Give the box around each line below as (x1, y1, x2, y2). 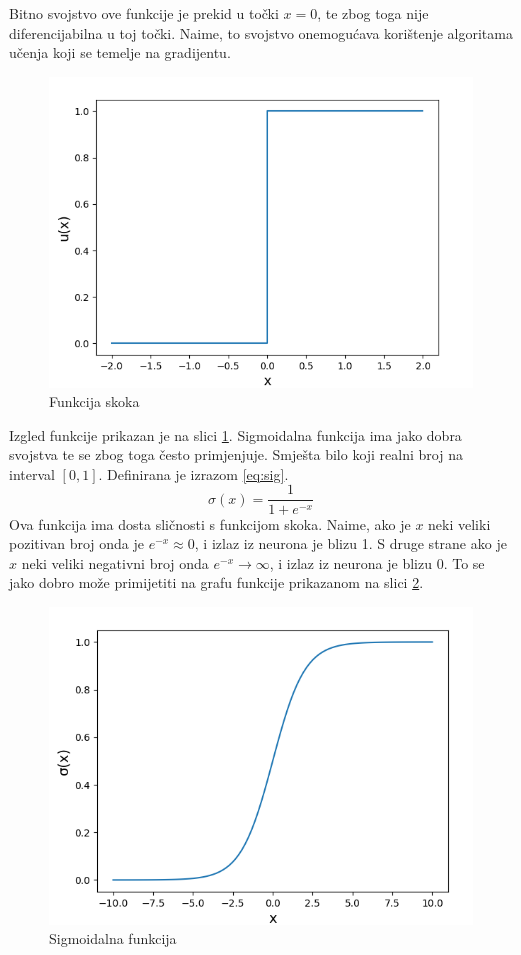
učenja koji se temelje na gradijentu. (9, 42, 231, 63)
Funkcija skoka (49, 391, 140, 412)
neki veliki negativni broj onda (21, 552, 209, 573)
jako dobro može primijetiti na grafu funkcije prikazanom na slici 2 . (9, 572, 424, 593)
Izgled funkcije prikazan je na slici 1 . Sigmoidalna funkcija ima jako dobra (9, 424, 462, 445)
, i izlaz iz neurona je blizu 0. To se (269, 552, 485, 573)
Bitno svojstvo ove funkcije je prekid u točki (9, 3, 279, 23)
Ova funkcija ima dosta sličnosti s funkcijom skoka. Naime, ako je (9, 513, 411, 534)
